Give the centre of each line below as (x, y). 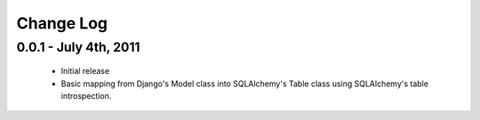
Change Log (62, 23)
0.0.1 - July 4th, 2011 (78, 47)
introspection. (86, 96)
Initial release (85, 71)
